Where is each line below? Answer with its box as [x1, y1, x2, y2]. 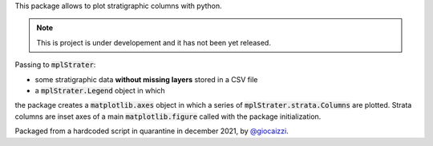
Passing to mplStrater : [14, 60, 96, 69]
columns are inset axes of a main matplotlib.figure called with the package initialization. [14, 112, 322, 121]
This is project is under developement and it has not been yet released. [36, 37, 272, 47]
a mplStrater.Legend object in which [34, 85, 166, 95]
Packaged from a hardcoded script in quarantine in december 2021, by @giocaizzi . [14, 126, 289, 136]
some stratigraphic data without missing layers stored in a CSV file [34, 74, 258, 84]
